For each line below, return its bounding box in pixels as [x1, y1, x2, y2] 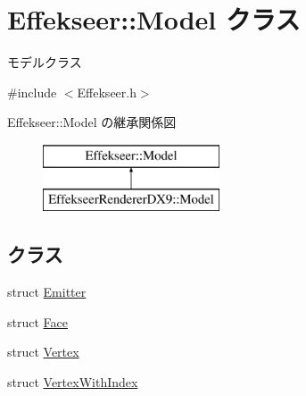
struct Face [7, 312, 68, 331]
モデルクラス [7, 53, 82, 72]
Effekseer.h [77, 82, 136, 101]
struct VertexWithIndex [7, 373, 138, 392]
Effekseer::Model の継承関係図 [7, 113, 177, 131]
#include [7, 82, 57, 101]
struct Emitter [7, 282, 87, 301]
